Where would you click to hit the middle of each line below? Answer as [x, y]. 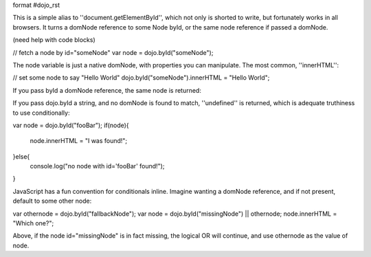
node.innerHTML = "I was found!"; [79, 141]
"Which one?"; [33, 223]
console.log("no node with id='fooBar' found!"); [97, 166]
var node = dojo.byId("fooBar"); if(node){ [71, 125]
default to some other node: [52, 201]
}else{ [21, 156]
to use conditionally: [41, 113]
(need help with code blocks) [54, 40]
